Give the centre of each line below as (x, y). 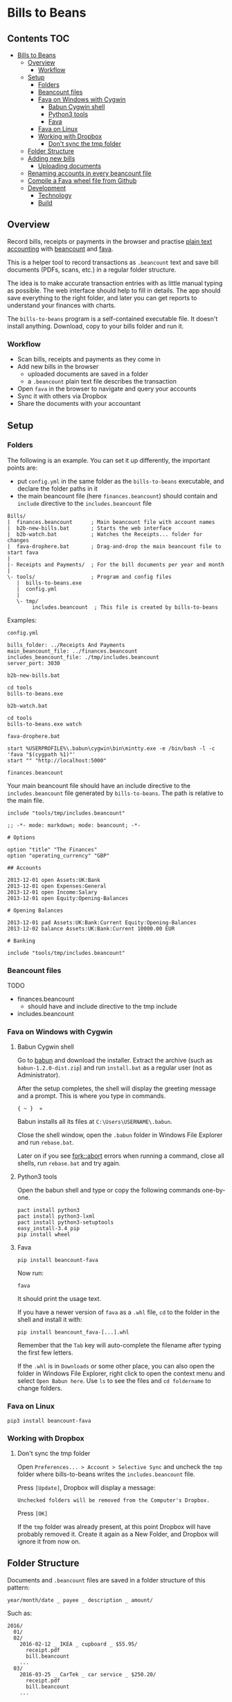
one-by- (214, 1190)
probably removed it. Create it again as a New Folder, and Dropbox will (118, 1534)
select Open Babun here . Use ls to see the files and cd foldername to (114, 1381)
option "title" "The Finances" (52, 849)
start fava (23, 553)
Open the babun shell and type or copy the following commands (109, 1190)
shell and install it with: (50, 1320)
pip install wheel (44, 1235)
